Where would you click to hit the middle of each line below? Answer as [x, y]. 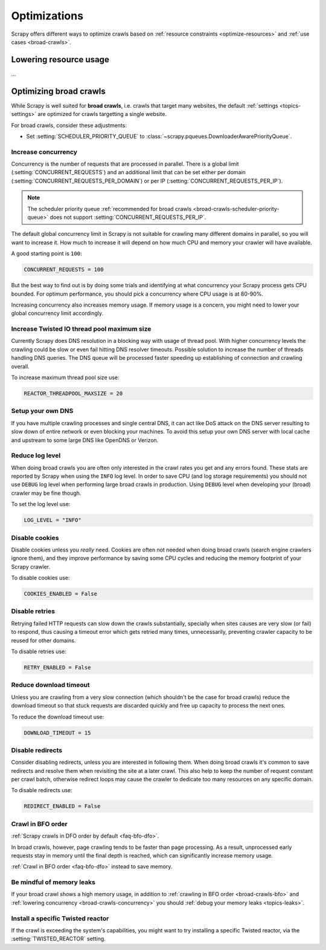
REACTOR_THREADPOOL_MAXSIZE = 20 [73, 394]
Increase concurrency [44, 152]
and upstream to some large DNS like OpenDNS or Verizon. [85, 440]
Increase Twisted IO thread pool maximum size [81, 329]
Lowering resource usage [60, 60]
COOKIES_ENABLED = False [61, 594]
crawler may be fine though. [46, 493]
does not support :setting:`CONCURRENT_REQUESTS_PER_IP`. [128, 217]
